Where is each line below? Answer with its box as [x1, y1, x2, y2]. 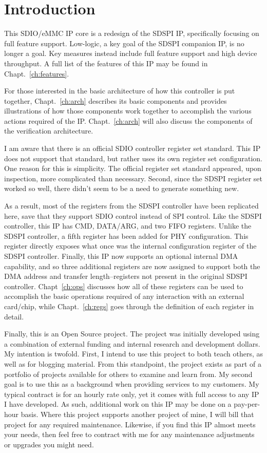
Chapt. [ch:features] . [4, 68, 69, 79]
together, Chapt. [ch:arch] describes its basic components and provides [4, 95, 227, 106]
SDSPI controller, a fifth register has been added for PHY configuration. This [4, 230, 249, 241]
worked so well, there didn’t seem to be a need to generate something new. [4, 183, 239, 194]
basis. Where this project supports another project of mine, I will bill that [21, 408, 254, 419]
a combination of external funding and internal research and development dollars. [4, 338, 260, 349]
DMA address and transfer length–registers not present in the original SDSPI [4, 271, 247, 281]
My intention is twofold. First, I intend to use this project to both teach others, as [4, 348, 263, 359]
